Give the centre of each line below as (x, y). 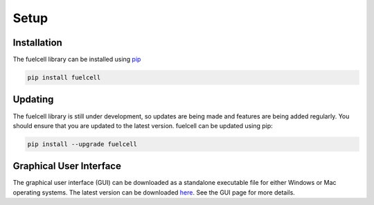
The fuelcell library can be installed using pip (77, 60)
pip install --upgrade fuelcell (82, 144)
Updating (33, 99)
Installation (37, 43)
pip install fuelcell (64, 78)
